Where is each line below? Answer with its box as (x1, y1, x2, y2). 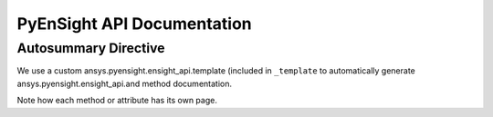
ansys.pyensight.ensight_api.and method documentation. (16, 78, 233, 89)
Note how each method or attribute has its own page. (16, 95, 218, 106)
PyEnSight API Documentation (16, 14, 253, 34)
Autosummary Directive (16, 40, 165, 56)
